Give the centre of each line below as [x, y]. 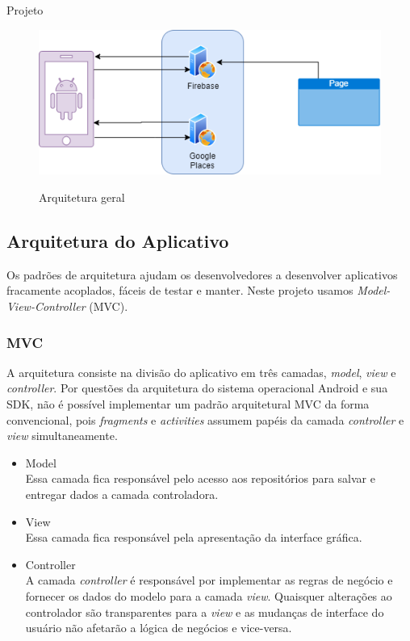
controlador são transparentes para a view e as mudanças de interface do [205, 612]
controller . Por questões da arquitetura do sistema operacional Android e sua [197, 388]
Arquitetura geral [82, 197]
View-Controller [46, 306]
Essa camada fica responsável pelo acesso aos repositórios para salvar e [200, 478]
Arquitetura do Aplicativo [118, 241]
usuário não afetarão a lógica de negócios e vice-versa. [159, 628]
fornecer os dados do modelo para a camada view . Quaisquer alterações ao [209, 596]
